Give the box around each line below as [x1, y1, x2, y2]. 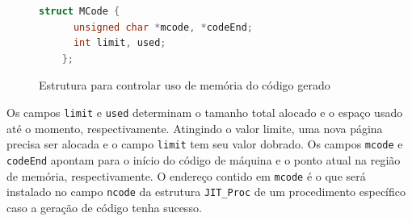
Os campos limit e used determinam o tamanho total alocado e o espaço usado [6, 103, 403, 120]
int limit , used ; [73, 37, 166, 49]
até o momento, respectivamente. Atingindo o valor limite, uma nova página [6, 119, 383, 136]
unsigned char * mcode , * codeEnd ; [73, 21, 253, 33]
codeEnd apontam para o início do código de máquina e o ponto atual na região [6, 151, 401, 168]
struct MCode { [39, 6, 120, 17]
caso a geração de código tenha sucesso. [6, 198, 202, 215]
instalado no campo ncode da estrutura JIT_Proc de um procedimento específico [6, 183, 406, 200]
